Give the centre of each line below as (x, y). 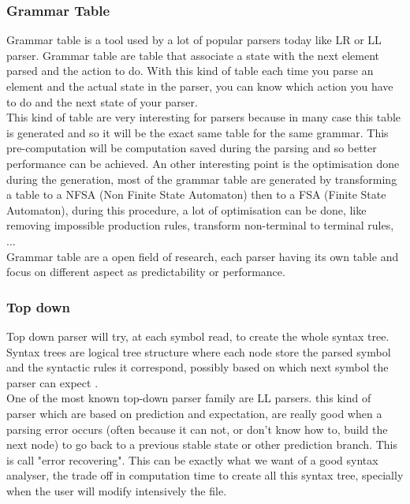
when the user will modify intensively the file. (117, 490)
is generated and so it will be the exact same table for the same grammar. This (198, 132)
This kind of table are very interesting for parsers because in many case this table (204, 117)
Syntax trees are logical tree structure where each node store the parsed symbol (199, 351)
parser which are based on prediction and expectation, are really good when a (194, 413)
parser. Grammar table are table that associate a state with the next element (193, 55)
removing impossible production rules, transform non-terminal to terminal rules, (200, 225)
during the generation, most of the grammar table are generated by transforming (202, 179)
